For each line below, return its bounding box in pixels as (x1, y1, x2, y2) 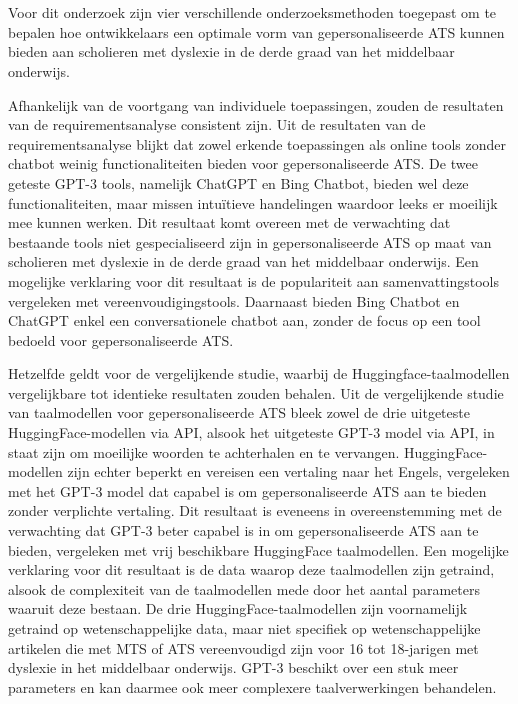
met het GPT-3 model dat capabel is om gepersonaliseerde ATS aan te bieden (8, 480, 487, 501)
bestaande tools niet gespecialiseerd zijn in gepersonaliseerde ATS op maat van (8, 231, 492, 252)
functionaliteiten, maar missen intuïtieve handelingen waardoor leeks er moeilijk (8, 192, 498, 213)
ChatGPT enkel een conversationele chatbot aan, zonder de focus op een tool (8, 310, 481, 331)
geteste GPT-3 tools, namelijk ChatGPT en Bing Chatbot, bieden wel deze (8, 172, 469, 193)
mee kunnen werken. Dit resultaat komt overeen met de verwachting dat (8, 212, 451, 233)
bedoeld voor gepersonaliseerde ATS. (8, 329, 234, 350)
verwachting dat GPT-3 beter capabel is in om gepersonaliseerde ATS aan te (8, 520, 479, 541)
